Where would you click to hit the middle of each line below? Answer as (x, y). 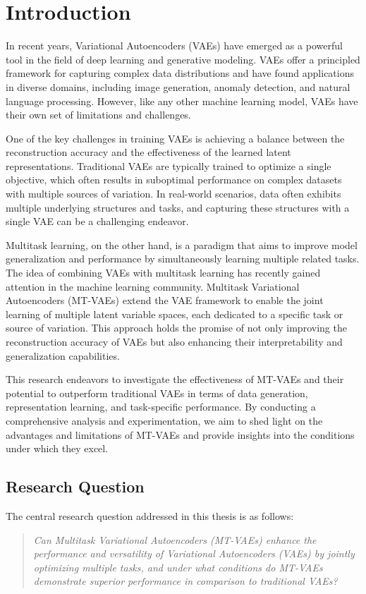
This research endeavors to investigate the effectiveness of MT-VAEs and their (175, 379)
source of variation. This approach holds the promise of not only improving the (176, 328)
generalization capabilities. (63, 355)
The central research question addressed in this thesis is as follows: (150, 515)
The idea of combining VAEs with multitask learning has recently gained (163, 273)
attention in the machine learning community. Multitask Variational (153, 286)
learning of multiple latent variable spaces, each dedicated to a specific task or (175, 314)
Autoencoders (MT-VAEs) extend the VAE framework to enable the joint (165, 300)
